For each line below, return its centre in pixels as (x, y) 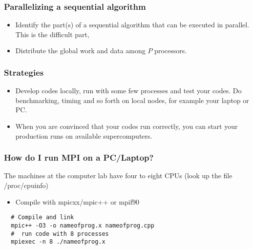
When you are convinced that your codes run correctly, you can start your (126, 126)
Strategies (24, 72)
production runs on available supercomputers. (84, 135)
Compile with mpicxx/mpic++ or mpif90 (77, 201)
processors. (171, 51)
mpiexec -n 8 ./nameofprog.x (58, 242)
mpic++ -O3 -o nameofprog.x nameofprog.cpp (83, 225)
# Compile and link (42, 218)
